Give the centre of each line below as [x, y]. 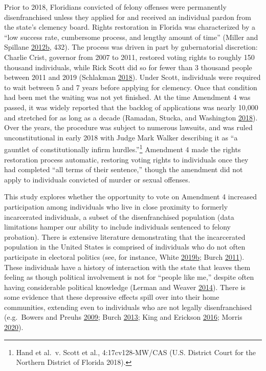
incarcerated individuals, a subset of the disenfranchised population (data [119, 217]
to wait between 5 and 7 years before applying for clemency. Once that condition [131, 87]
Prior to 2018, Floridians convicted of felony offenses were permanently [115, 7]
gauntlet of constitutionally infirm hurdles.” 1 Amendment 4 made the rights [123, 148]
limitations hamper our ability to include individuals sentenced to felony [117, 227]
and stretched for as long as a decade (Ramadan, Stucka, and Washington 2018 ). [131, 117]
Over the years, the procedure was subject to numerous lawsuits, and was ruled [128, 127]
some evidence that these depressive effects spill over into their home [112, 297]
